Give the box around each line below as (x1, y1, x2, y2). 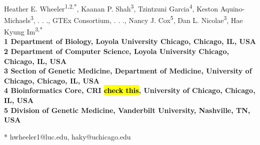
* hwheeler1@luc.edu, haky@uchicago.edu (4, 131, 131, 141)
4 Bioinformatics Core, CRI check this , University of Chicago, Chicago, (4, 85, 255, 95)
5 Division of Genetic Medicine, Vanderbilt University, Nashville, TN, (4, 104, 250, 115)
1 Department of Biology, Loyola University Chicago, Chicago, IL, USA (4, 36, 256, 46)
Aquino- (220, 3, 245, 13)
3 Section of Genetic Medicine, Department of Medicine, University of (4, 65, 252, 76)
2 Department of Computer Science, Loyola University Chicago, (4, 45, 229, 56)
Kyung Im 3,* (4, 25, 43, 36)
